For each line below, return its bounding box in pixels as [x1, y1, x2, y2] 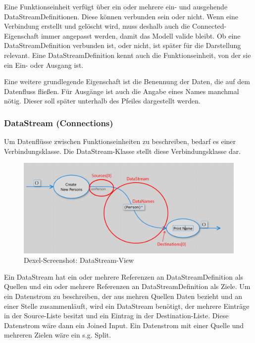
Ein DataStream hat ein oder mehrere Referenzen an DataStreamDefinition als [4, 271, 244, 282]
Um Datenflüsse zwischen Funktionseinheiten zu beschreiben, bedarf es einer [4, 136, 236, 147]
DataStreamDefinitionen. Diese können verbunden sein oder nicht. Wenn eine [4, 11, 239, 21]
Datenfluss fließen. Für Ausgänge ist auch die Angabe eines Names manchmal [4, 86, 239, 96]
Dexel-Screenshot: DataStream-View [24, 255, 134, 265]
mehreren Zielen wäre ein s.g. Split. [4, 330, 111, 340]
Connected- [192, 21, 227, 31]
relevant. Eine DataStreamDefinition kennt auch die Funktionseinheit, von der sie [4, 49, 251, 60]
